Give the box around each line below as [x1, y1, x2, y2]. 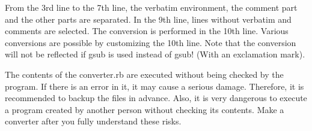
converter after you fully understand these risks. [5, 115, 182, 127]
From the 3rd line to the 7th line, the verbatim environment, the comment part [5, 1, 298, 13]
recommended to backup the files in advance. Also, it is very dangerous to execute [5, 92, 307, 104]
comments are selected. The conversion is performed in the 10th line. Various [5, 25, 289, 37]
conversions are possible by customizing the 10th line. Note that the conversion [5, 36, 296, 48]
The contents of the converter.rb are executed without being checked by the [5, 68, 284, 80]
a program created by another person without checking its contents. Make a [5, 103, 284, 115]
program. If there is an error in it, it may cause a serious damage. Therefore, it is [5, 80, 304, 92]
